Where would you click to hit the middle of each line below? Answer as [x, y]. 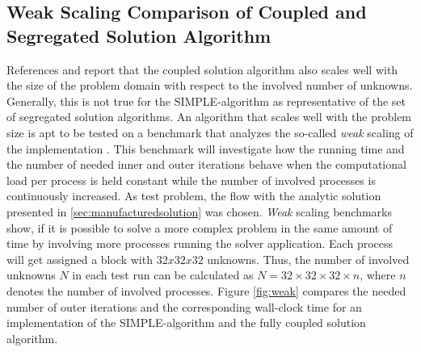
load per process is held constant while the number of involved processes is [191, 180]
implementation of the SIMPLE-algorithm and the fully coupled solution [186, 323]
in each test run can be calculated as [163, 275]
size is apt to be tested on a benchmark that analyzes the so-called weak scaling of [210, 132]
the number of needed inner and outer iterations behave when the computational [206, 164]
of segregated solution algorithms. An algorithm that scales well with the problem [209, 117]
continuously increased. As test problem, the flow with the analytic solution [194, 196]
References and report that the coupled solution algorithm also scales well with [202, 69]
